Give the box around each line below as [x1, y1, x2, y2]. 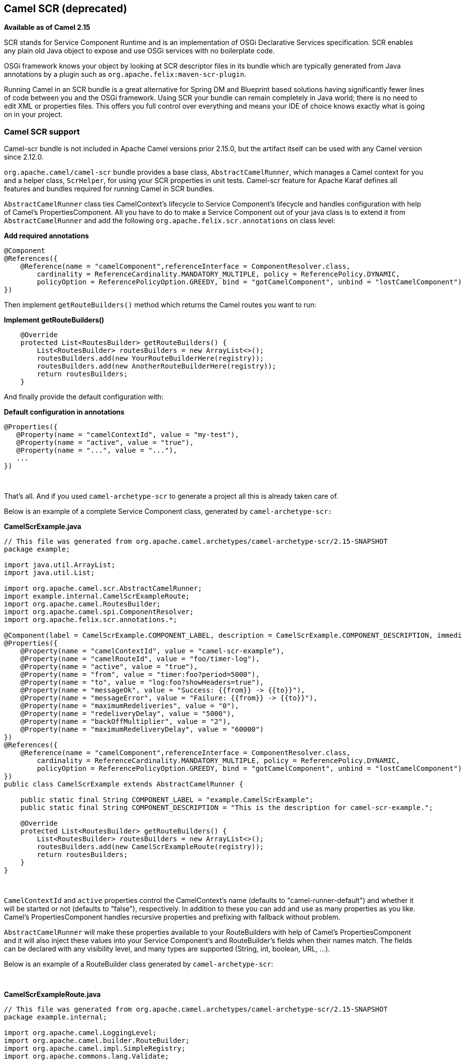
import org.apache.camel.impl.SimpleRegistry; [4, 1044, 185, 1053]
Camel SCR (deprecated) [4, 2, 127, 15]
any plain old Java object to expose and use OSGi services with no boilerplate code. [4, 46, 275, 55]
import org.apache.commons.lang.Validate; [4, 1052, 169, 1061]
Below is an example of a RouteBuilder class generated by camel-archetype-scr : [4, 960, 273, 969]
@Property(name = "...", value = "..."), [16, 446, 178, 455]
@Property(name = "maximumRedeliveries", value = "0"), [20, 702, 239, 710]
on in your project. [4, 110, 63, 119]
